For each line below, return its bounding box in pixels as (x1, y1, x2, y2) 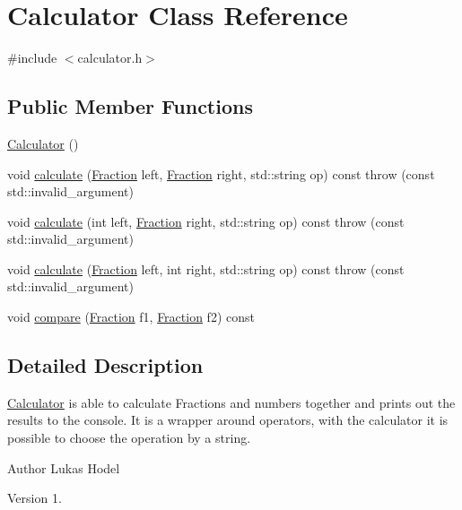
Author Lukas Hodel (7, 458, 120, 477)
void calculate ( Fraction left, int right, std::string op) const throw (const (7, 259, 405, 278)
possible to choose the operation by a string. (7, 428, 251, 447)
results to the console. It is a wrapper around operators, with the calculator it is (7, 411, 449, 429)
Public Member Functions (7, 92, 253, 120)
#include (7, 48, 57, 67)
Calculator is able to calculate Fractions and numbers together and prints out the (7, 393, 456, 411)
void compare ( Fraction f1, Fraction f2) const (7, 307, 255, 326)
